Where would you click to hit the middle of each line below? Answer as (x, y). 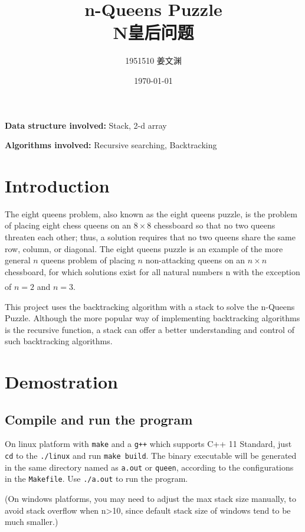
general (18, 260)
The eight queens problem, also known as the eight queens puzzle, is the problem (151, 213)
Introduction (57, 185)
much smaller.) (32, 522)
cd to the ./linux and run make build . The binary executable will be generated (151, 456)
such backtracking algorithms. (59, 341)
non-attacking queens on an (195, 260)
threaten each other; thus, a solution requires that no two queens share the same (150, 237)
